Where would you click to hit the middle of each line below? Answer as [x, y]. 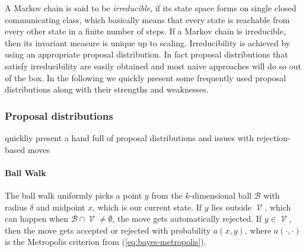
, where [258, 230]
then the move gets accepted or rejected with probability [108, 230]
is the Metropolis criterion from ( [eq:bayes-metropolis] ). [106, 242]
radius [16, 207]
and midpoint [61, 207]
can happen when [36, 218]
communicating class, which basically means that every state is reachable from [147, 19]
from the [167, 195]
